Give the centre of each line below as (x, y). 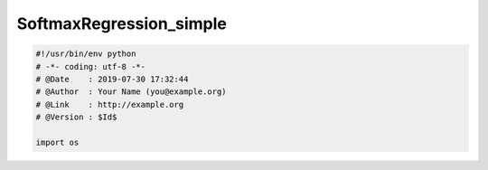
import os (57, 142)
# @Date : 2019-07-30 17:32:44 (112, 79)
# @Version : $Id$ (76, 117)
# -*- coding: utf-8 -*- (91, 66)
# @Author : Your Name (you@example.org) (131, 92)
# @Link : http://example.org (110, 104)
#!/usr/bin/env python (86, 54)
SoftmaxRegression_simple (122, 24)
